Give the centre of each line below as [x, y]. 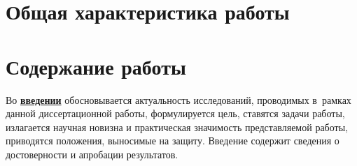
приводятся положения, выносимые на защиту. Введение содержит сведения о [173, 141]
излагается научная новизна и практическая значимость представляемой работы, [177, 127]
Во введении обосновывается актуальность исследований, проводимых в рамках [178, 99]
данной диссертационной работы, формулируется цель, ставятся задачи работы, [175, 113]
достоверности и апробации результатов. [92, 154]
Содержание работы [96, 66]
